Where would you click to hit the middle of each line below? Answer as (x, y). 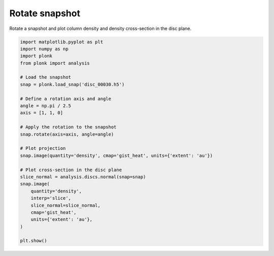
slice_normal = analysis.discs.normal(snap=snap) (83, 177)
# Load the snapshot (45, 77)
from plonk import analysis (55, 63)
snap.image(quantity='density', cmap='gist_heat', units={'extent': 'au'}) (116, 155)
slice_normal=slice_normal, (66, 205)
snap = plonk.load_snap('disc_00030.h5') (72, 84)
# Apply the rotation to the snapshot (68, 127)
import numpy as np (44, 49)
